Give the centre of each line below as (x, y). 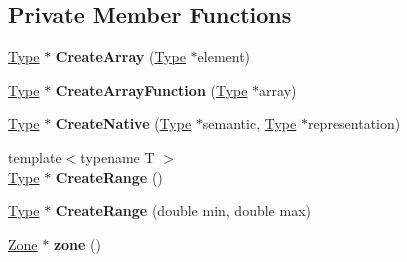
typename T (117, 156)
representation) (354, 123)
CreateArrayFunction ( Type (151, 89)
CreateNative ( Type (123, 123)
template (35, 156)
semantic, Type (249, 123)
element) (224, 56)
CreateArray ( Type (120, 56)
